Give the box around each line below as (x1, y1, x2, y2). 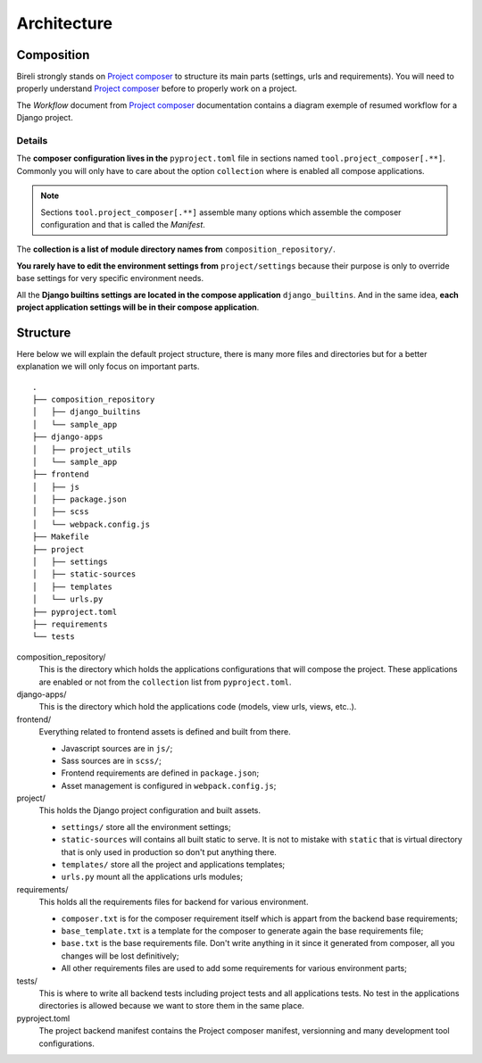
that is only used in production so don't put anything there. (61, 846, 277, 857)
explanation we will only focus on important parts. (16, 361, 200, 372)
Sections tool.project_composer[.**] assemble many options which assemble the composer (40, 206, 402, 218)
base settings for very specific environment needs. (16, 273, 204, 284)
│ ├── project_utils (32, 444, 132, 454)
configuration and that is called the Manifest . (40, 219, 205, 229)
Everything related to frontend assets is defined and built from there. (38, 727, 292, 737)
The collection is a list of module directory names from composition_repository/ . (16, 244, 337, 254)
